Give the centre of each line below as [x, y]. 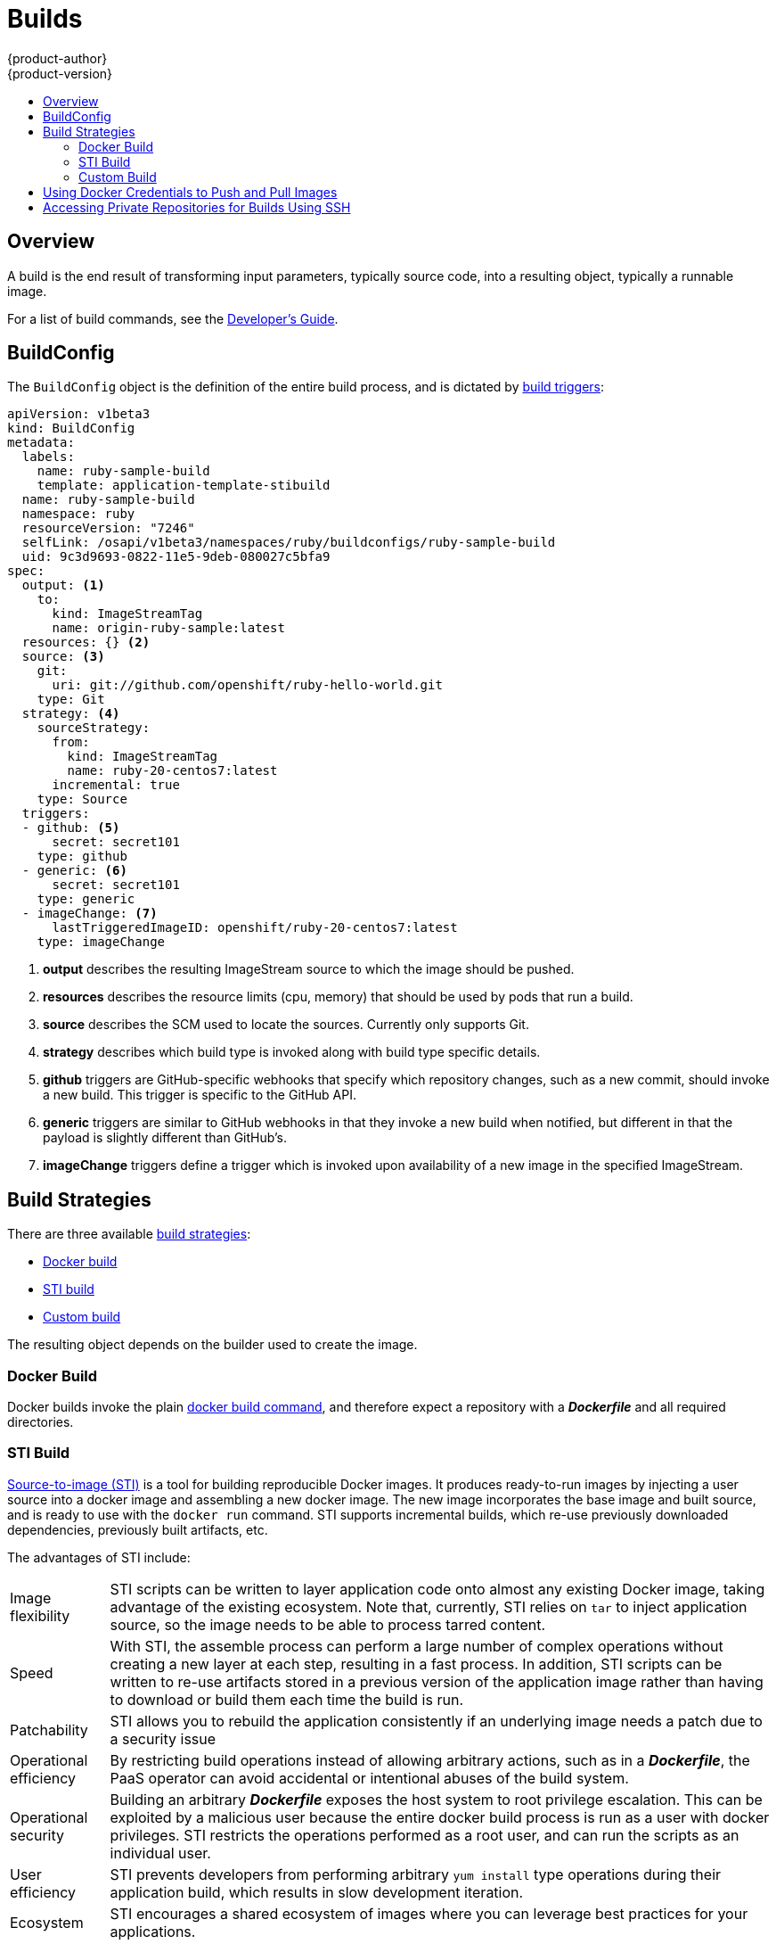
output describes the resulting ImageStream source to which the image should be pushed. [309, 969]
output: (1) [63, 585]
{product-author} [57, 58]
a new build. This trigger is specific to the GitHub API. [200, 1095]
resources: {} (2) [86, 643]
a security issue [163, 1738]
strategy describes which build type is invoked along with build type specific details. [292, 1052]
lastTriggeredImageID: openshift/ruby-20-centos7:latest [255, 928]
